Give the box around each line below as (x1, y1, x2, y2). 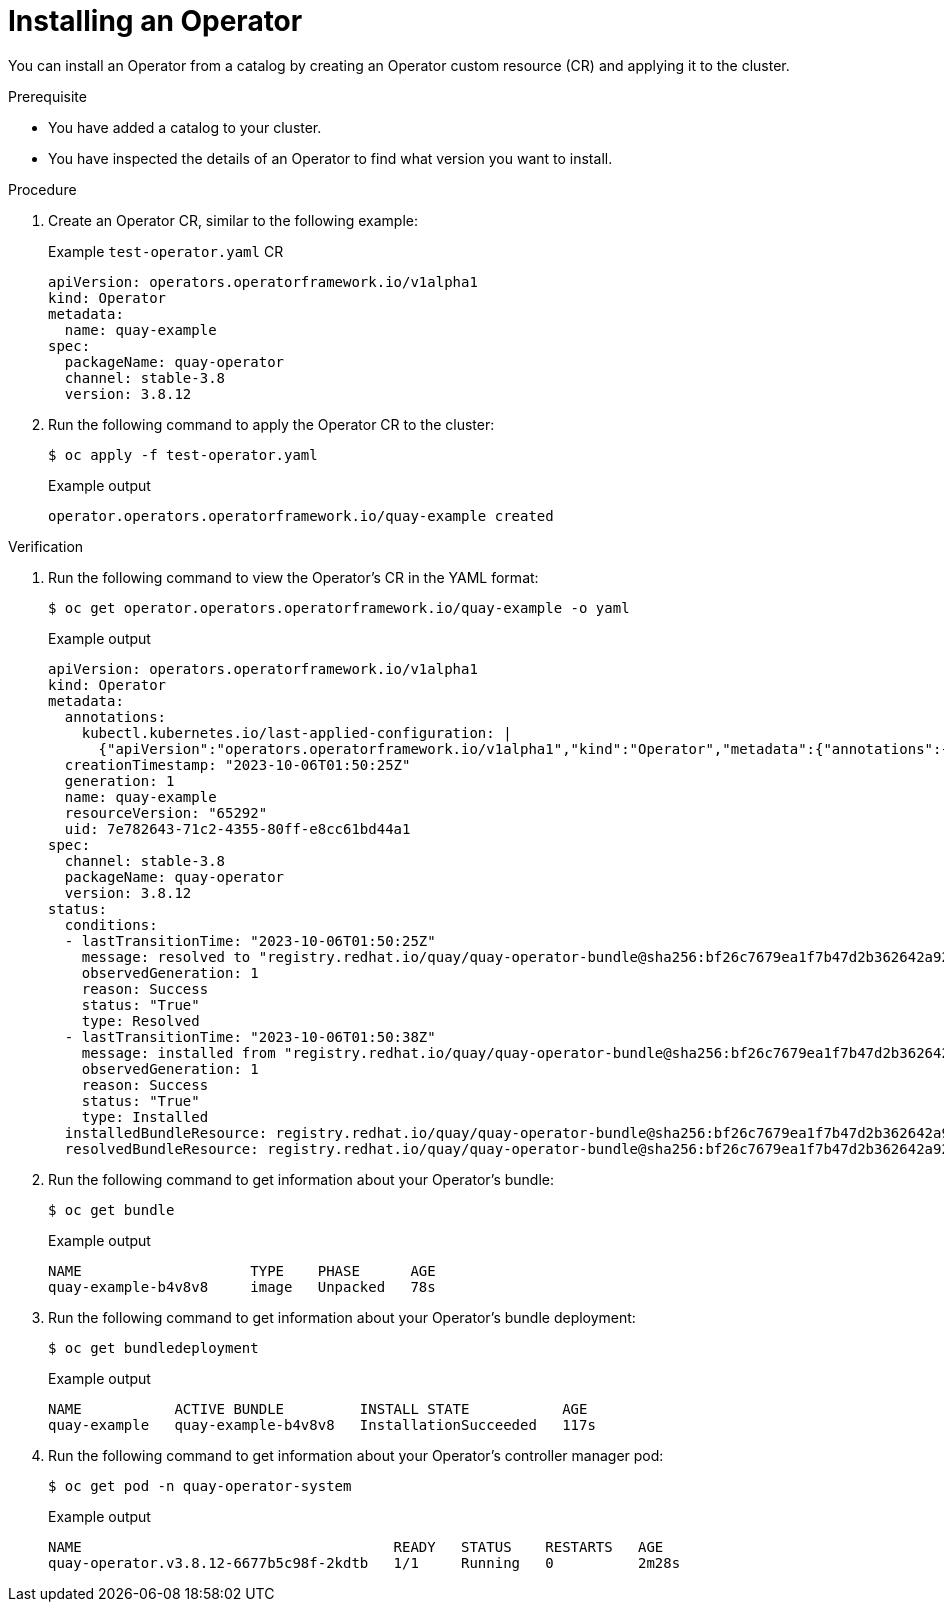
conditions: (64, 916, 158, 933)
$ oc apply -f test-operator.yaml (48, 446, 318, 463)
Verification (8, 537, 84, 555)
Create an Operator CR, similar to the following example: (48, 211, 418, 229)
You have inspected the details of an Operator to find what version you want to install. (48, 149, 613, 167)
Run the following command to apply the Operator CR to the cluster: (48, 415, 495, 433)
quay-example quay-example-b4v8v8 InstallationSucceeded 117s (48, 1416, 596, 1433)
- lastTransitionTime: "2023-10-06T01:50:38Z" (64, 1028, 436, 1045)
